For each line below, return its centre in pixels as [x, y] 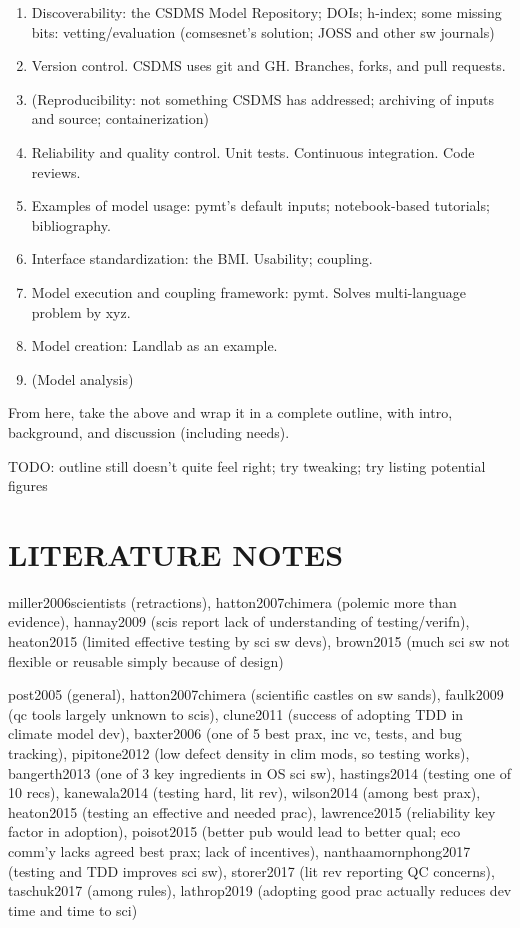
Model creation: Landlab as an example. [154, 345]
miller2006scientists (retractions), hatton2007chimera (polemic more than [232, 601]
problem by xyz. [81, 311]
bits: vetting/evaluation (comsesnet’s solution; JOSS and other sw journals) [263, 31]
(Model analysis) [82, 378]
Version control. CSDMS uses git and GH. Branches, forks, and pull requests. [268, 65]
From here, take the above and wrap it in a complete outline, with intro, [230, 412]
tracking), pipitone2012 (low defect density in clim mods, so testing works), [239, 752]
